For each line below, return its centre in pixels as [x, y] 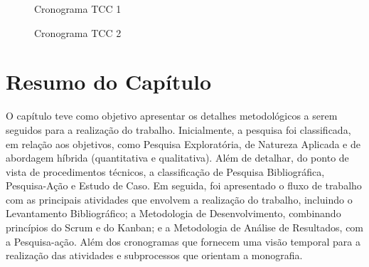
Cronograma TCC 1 [78, 9]
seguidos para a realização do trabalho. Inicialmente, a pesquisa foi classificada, [178, 129]
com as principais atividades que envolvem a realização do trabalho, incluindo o [179, 199]
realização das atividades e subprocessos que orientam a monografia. [154, 255]
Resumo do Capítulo [109, 82]
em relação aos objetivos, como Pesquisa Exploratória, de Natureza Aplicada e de [183, 143]
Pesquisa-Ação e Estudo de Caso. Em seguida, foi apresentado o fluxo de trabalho [184, 185]
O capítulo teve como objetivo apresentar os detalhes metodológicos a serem [172, 116]
